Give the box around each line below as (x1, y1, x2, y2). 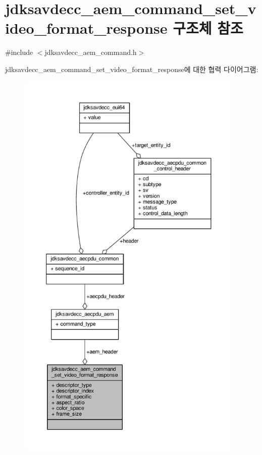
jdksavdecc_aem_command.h (44, 47, 137, 57)
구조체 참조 (173, 18, 243, 38)
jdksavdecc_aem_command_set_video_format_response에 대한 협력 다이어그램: (5, 63, 258, 74)
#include (5, 47, 33, 57)
